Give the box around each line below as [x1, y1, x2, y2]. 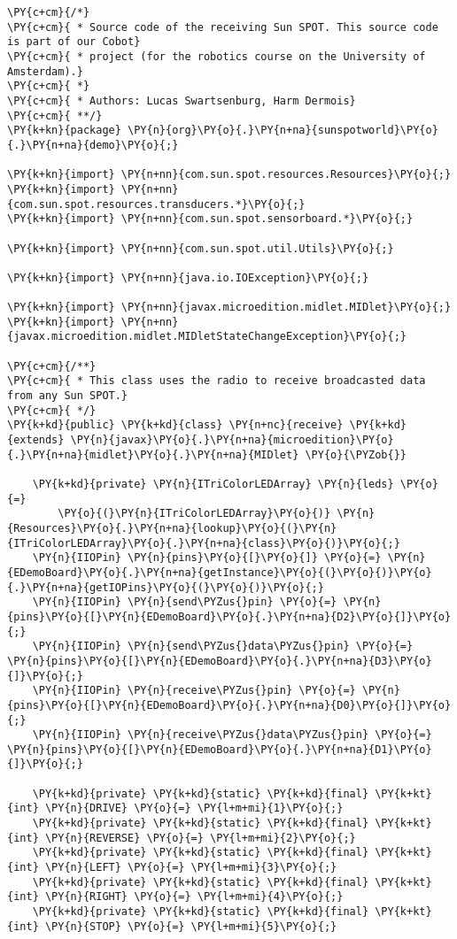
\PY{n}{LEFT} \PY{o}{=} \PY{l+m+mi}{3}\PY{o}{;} [44, 861, 337, 874]
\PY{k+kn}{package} [7, 124, 121, 137]
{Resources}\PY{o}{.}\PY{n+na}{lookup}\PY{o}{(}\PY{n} [7, 521, 337, 535]
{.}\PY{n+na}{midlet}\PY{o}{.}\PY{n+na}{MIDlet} [7, 448, 299, 461]
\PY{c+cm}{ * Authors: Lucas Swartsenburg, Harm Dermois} [7, 94, 356, 107]
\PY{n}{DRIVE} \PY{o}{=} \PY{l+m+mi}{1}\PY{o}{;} [44, 802, 344, 815]
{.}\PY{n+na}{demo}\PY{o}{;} [7, 138, 179, 151]
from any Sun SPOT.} [7, 389, 128, 403]
